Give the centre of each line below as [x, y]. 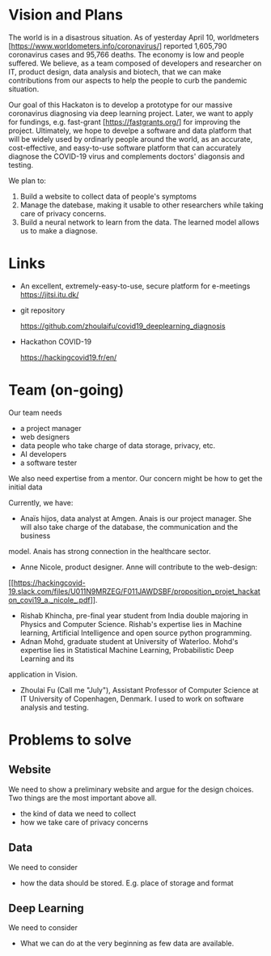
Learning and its [47, 659]
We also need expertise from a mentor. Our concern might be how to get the [135, 478]
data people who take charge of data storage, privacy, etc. [118, 445]
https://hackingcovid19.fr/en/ [68, 357]
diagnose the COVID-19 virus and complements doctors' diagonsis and [127, 156]
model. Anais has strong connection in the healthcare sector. [110, 551]
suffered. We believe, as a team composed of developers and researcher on [135, 63]
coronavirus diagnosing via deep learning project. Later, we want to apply [131, 113]
